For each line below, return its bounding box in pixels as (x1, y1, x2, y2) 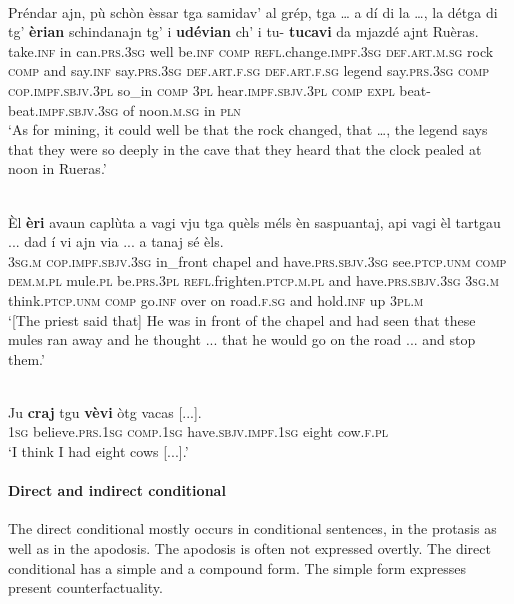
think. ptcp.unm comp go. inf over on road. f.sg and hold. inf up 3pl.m (8, 289, 424, 310)
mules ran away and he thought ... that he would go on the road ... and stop (8, 329, 476, 350)
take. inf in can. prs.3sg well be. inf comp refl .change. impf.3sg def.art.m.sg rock (8, 40, 494, 61)
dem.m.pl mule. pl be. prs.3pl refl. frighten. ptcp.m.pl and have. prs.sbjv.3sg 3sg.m (8, 270, 499, 291)
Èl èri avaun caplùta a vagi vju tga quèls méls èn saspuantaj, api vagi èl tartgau (8, 211, 501, 232)
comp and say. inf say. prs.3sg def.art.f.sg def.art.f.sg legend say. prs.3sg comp (8, 60, 489, 81)
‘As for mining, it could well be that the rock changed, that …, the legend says (8, 119, 488, 140)
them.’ (8, 348, 45, 369)
